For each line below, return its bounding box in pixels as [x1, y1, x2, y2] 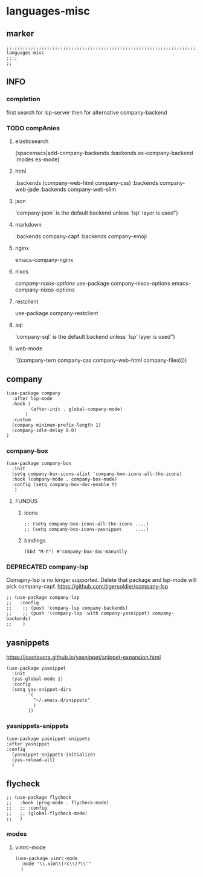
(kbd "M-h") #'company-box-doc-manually [24, 549, 127, 555]
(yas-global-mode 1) [11, 676, 63, 682]
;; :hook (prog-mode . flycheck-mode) [6, 800, 110, 806]
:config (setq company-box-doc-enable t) [11, 482, 118, 488]
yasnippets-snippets [6, 722, 69, 730]
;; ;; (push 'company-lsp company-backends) [6, 605, 129, 612]
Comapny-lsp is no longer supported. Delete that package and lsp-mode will [6, 576, 197, 584]
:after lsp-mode [11, 395, 53, 401]
